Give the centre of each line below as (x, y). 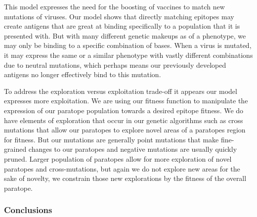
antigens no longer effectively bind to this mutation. (83, 74)
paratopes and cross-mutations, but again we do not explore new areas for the (122, 168)
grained (15, 149)
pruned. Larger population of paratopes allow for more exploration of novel (118, 158)
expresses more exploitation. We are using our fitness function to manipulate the (126, 101)
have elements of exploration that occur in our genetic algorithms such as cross (124, 120)
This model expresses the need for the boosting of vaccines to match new (114, 6)
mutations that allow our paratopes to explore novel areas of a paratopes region (125, 130)
